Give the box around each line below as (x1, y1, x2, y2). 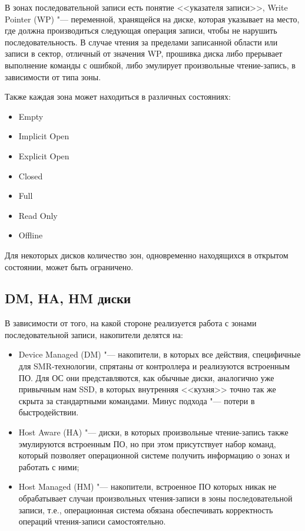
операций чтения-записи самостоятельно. (18, 515, 166, 527)
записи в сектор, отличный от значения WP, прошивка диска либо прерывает (5, 47, 283, 60)
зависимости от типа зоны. (5, 70, 101, 83)
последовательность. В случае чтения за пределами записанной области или (5, 35, 278, 48)
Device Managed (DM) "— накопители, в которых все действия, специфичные (18, 348, 301, 360)
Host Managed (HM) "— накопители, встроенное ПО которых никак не (18, 480, 277, 493)
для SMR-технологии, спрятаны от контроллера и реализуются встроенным (18, 360, 290, 372)
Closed (18, 169, 43, 182)
